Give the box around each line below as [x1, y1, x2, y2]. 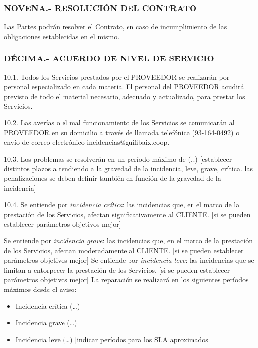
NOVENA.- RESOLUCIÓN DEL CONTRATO [4, 1, 197, 14]
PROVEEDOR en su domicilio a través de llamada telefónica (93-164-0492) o [4, 127, 240, 137]
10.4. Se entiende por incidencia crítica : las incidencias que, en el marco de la [4, 199, 240, 210]
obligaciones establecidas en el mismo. [4, 31, 120, 41]
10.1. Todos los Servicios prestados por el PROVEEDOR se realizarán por [4, 71, 230, 82]
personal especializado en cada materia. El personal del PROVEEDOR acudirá [4, 81, 244, 92]
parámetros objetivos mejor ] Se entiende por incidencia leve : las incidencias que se [4, 255, 254, 265]
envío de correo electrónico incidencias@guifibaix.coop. [4, 137, 170, 147]
